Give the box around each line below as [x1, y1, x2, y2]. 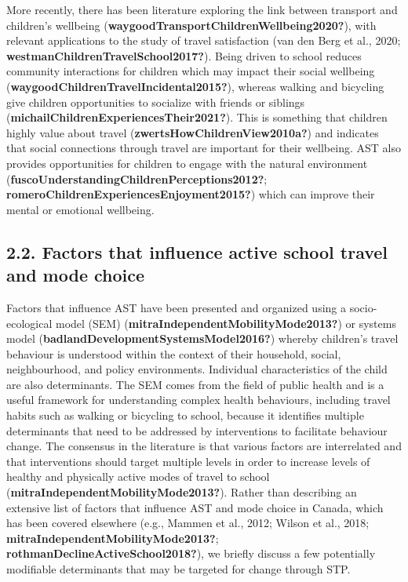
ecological [6, 315, 53, 331]
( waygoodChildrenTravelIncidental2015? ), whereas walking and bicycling [6, 78, 384, 94]
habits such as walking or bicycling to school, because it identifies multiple [6, 407, 364, 424]
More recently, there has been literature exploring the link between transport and [6, 2, 398, 17]
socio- [349, 299, 377, 315]
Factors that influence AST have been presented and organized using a [6, 299, 346, 315]
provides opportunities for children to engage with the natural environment [6, 155, 368, 171]
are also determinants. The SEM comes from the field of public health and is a [6, 376, 384, 392]
